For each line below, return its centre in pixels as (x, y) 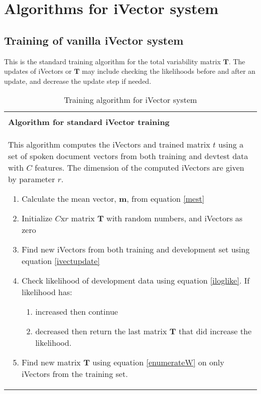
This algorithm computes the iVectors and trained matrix (109, 145)
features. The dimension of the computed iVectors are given (140, 168)
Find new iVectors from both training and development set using (136, 249)
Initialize (37, 218)
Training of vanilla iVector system (94, 40)
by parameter (32, 179)
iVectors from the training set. (75, 374)
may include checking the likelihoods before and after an (169, 71)
